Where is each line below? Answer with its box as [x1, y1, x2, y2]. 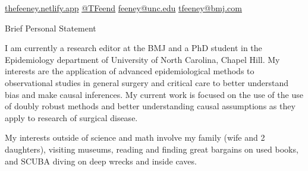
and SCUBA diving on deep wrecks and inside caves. [5, 154, 197, 167]
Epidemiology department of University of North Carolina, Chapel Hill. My [5, 53, 280, 65]
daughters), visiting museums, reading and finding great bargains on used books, [5, 142, 298, 155]
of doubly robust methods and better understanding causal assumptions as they [5, 100, 296, 112]
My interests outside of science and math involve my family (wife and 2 [5, 131, 265, 144]
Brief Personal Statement [5, 21, 96, 34]
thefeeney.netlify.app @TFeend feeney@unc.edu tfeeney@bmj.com [5, 2, 242, 14]
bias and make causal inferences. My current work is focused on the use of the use [5, 88, 303, 100]
